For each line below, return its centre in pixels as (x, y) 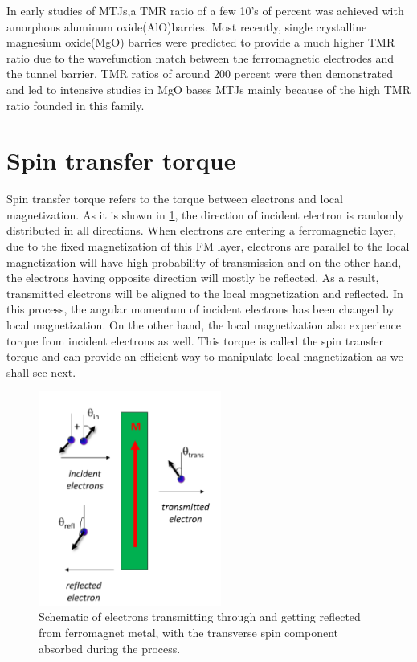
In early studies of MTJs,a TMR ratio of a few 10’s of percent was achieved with (205, 10)
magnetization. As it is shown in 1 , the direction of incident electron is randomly (205, 214)
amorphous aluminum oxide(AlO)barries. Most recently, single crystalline (187, 26)
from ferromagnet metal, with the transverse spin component (188, 633)
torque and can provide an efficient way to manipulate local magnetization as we (205, 356)
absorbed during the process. (110, 648)
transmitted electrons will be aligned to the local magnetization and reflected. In (205, 293)
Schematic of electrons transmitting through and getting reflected (200, 617)
